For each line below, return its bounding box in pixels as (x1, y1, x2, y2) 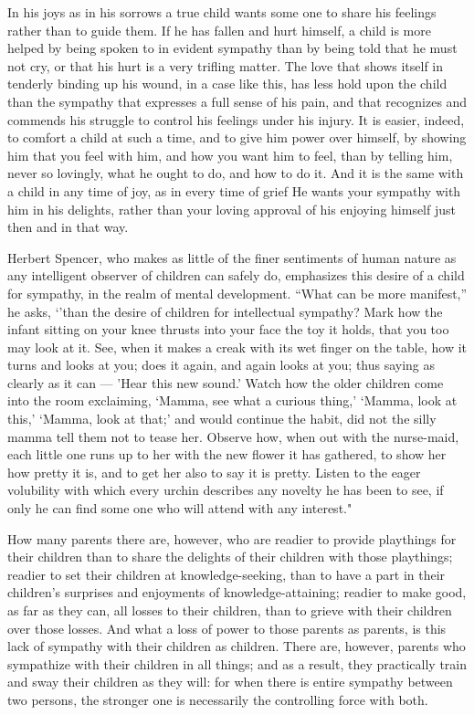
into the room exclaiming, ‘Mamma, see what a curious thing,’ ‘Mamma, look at (7, 391, 458, 410)
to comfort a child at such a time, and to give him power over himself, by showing (7, 128, 467, 147)
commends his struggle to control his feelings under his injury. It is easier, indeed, (7, 110, 465, 129)
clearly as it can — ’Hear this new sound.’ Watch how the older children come (7, 373, 444, 392)
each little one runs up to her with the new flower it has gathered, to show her (7, 445, 447, 464)
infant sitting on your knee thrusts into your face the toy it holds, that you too (7, 320, 449, 339)
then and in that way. (7, 217, 129, 237)
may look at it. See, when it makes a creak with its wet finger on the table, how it (7, 337, 468, 356)
